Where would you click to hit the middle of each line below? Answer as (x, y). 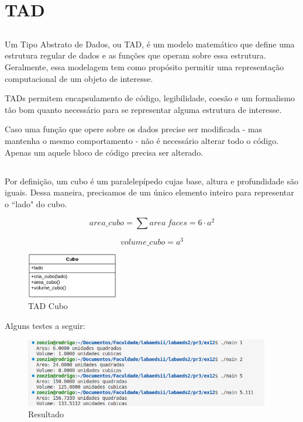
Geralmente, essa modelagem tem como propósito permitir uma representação (144, 66)
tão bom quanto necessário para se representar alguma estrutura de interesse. (143, 109)
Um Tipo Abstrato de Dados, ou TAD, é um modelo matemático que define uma (150, 44)
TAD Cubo (48, 306)
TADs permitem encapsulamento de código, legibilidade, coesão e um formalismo (150, 98)
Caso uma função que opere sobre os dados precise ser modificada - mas (134, 129)
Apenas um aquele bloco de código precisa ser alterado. (104, 152)
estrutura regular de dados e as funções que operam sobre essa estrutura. (135, 55)
